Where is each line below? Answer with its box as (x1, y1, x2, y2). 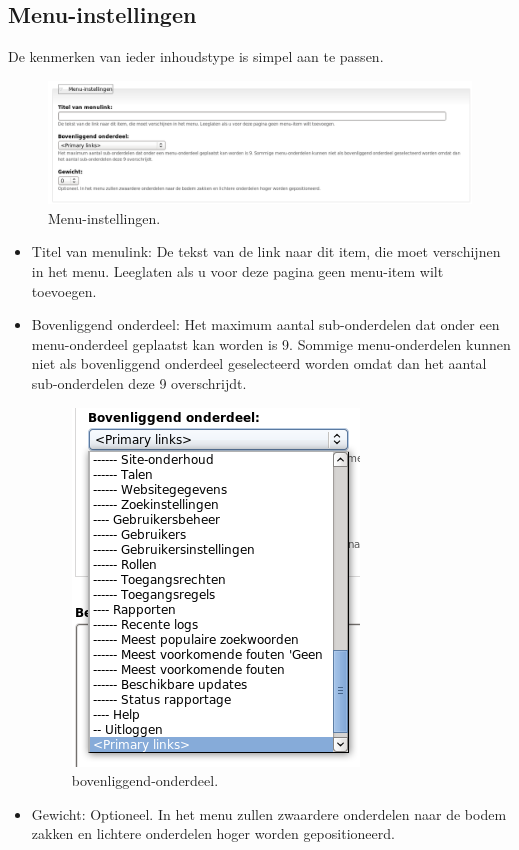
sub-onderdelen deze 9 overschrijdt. (31, 372, 247, 393)
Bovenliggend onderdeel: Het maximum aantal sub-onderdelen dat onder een (31, 314, 500, 335)
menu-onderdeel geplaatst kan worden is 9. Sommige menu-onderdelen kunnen (31, 333, 511, 354)
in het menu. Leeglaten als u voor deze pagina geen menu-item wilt (31, 260, 444, 281)
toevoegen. (31, 280, 97, 301)
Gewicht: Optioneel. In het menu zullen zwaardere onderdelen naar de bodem (31, 803, 507, 824)
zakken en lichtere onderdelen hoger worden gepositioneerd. (31, 823, 395, 844)
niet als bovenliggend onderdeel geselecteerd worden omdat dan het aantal (31, 353, 487, 374)
